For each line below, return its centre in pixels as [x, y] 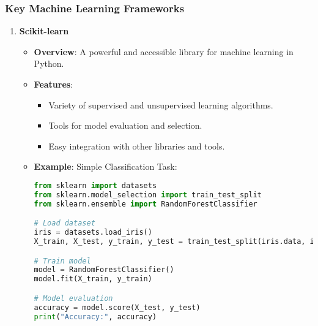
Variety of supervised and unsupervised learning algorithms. [161, 104]
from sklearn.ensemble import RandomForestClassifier [146, 204]
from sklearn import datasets [95, 185]
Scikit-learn [44, 31]
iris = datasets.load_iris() [93, 233]
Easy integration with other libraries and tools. [137, 146]
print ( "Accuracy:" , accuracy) [95, 317]
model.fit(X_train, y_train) [93, 279]
